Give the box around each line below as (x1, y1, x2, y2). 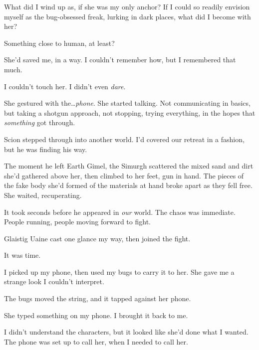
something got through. (4, 117, 75, 128)
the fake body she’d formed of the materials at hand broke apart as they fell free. (4, 180, 253, 190)
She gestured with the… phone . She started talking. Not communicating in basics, (4, 98, 251, 108)
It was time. (4, 250, 41, 260)
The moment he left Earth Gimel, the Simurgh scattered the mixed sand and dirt (4, 161, 254, 171)
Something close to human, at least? (4, 37, 115, 48)
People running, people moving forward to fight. (4, 216, 151, 227)
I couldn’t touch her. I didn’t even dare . (4, 81, 126, 91)
